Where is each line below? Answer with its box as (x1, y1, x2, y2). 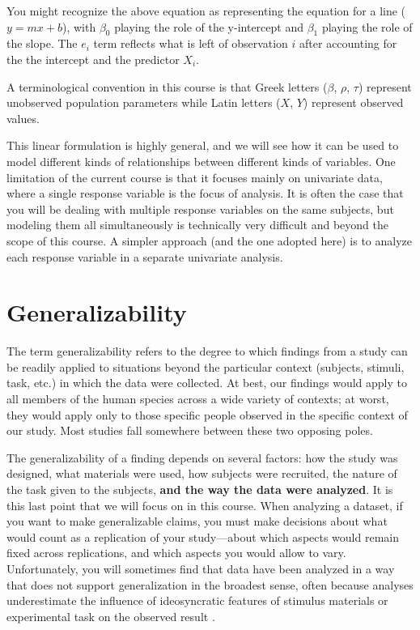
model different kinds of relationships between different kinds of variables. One (6, 152, 396, 169)
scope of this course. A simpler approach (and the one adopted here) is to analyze (6, 232, 413, 249)
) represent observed (303, 94, 404, 111)
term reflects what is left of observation (93, 35, 288, 52)
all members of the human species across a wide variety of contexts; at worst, (6, 390, 389, 407)
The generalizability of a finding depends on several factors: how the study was (6, 449, 398, 466)
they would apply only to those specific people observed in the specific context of (6, 406, 408, 423)
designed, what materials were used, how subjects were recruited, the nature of (6, 465, 397, 482)
